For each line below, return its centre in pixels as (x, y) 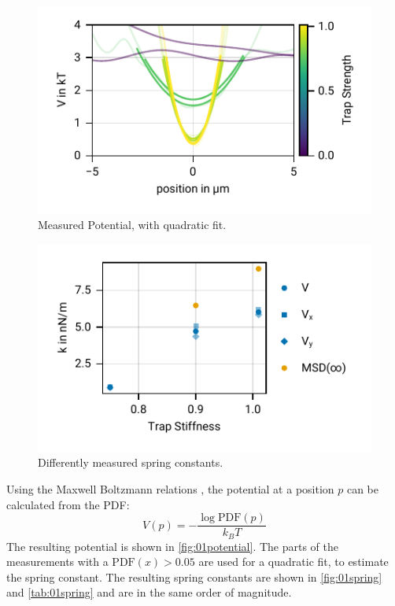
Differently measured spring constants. (131, 462)
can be (363, 489)
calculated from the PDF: (68, 504)
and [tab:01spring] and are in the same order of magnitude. (149, 592)
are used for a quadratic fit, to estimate (293, 562)
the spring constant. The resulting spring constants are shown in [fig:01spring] (194, 576)
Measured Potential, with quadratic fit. (132, 225)
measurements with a (57, 562)
